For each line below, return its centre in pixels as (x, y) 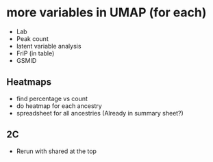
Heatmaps (29, 82)
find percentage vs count (52, 98)
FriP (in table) (35, 53)
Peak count (32, 38)
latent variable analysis (49, 46)
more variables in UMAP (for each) (106, 13)
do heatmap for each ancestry (59, 106)
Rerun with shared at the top (57, 151)
